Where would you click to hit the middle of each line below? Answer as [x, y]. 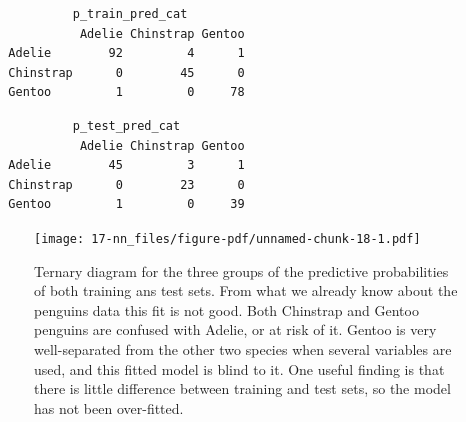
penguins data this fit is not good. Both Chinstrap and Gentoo [226, 309]
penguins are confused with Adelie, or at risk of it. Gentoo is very [235, 329]
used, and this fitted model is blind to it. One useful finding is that [239, 368]
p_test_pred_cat [126, 125]
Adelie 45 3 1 [126, 165]
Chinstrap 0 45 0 [126, 72]
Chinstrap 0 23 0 [126, 184]
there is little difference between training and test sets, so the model [242, 388]
